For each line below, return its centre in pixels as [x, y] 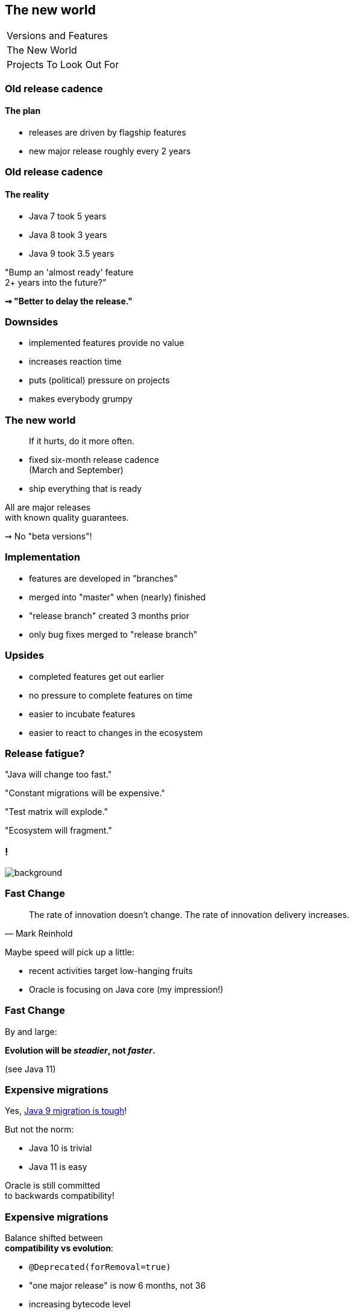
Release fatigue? [45, 753]
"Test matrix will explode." [57, 812]
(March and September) [76, 470]
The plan [23, 111]
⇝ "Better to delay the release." [69, 301]
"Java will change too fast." [58, 775]
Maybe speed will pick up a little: [70, 952]
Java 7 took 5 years [68, 216]
